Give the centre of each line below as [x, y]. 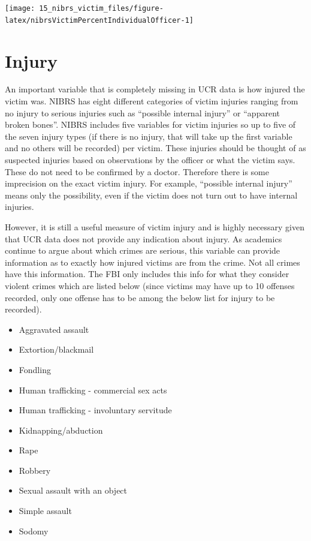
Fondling [35, 369]
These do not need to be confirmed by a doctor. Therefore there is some [137, 171]
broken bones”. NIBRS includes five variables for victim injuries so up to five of [150, 124]
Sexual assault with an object [73, 490]
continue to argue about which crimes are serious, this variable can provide [143, 250]
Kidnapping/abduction [61, 430]
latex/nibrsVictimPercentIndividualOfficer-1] [99, 20]
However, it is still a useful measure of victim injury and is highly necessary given [155, 226]
